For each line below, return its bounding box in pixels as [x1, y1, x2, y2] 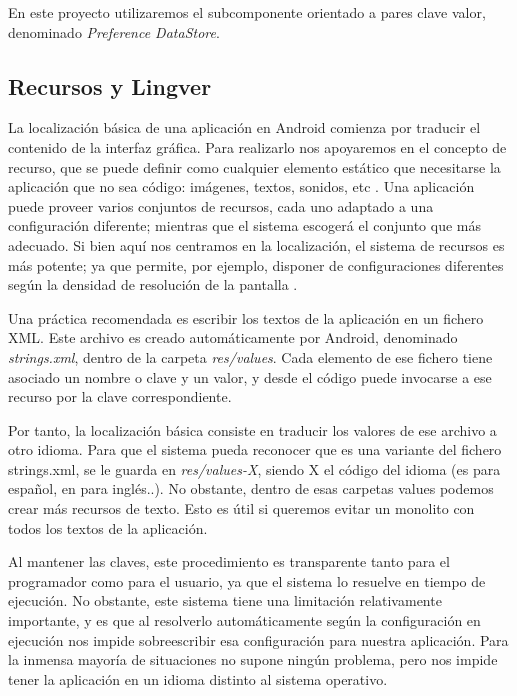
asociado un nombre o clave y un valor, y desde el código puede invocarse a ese [8, 366, 492, 387]
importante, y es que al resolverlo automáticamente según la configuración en [8, 610, 481, 631]
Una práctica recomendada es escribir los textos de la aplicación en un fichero [8, 307, 484, 328]
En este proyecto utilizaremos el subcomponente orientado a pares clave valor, [8, 2, 486, 22]
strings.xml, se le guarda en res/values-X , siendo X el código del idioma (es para [8, 458, 501, 479]
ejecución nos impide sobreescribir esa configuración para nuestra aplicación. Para [8, 629, 509, 650]
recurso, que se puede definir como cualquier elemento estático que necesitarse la [8, 156, 501, 177]
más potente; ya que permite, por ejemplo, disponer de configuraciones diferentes [8, 254, 504, 275]
